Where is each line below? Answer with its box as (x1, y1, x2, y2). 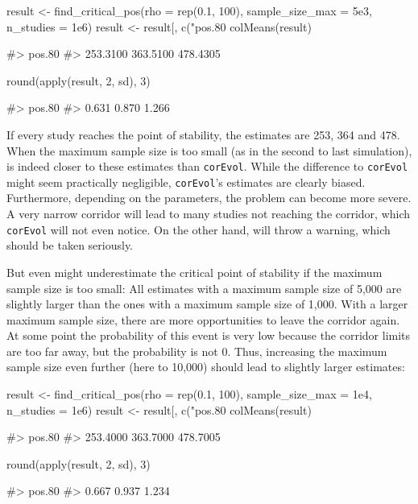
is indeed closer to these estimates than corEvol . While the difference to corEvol (6, 158, 408, 175)
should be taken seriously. (6, 237, 134, 254)
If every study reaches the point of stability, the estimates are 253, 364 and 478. (6, 126, 400, 143)
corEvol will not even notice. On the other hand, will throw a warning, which (6, 221, 391, 238)
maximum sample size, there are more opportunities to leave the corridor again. (6, 311, 400, 328)
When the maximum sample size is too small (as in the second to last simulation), (6, 142, 412, 159)
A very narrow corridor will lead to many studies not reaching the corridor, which (6, 205, 411, 222)
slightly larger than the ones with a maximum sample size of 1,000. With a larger (6, 295, 408, 312)
